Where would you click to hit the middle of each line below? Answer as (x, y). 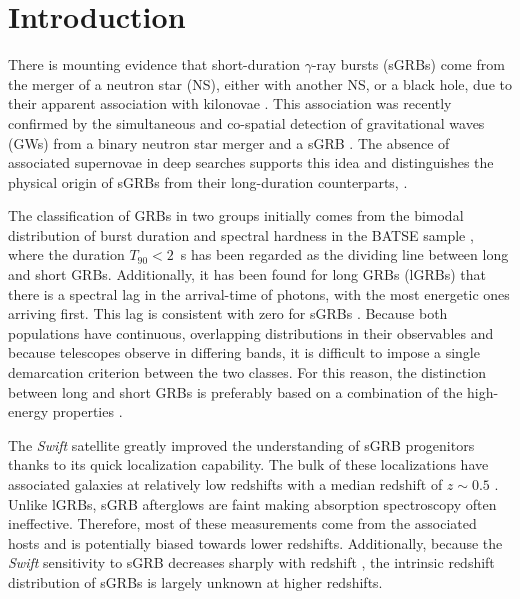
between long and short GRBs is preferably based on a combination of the (235, 391)
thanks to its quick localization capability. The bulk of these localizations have (248, 464)
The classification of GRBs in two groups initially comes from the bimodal (236, 215)
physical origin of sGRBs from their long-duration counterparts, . (208, 181)
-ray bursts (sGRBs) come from (408, 64)
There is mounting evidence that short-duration (154, 64)
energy (28, 411)
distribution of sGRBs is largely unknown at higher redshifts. (195, 581)
